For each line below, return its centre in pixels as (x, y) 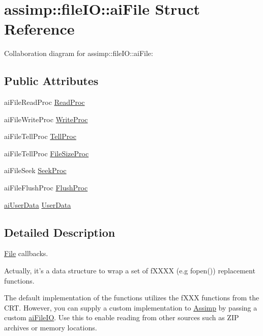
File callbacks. (26, 253)
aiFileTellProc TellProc (40, 136)
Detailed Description (60, 232)
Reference (39, 29)
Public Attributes (51, 81)
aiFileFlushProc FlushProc (46, 188)
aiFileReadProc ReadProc (45, 102)
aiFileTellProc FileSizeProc (47, 153)
